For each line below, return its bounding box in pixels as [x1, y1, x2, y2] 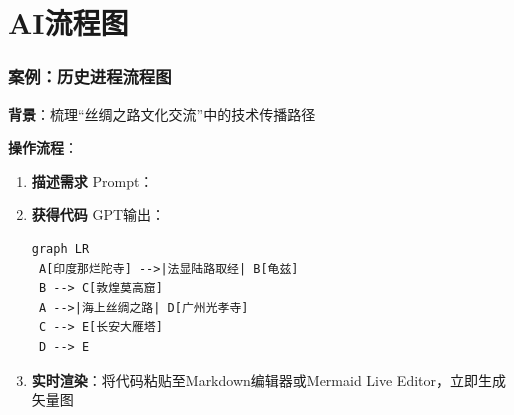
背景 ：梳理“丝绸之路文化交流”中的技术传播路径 [8, 103, 316, 124]
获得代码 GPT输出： [31, 204, 166, 225]
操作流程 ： [8, 137, 78, 158]
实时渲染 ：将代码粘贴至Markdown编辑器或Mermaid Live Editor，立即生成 [31, 369, 507, 390]
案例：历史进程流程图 [8, 64, 172, 89]
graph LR [31, 241, 90, 256]
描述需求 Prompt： [31, 170, 154, 191]
